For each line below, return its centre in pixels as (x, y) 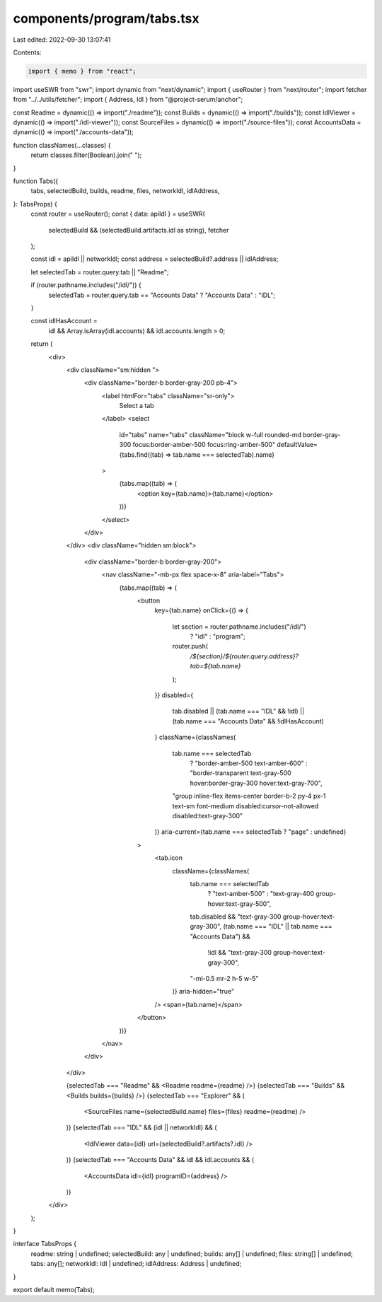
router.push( (190, 646)
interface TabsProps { (45, 1244)
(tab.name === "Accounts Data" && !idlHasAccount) (248, 721)
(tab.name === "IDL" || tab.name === (278, 926)
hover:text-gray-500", (239, 903)
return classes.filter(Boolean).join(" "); (86, 155)
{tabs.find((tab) (141, 454)
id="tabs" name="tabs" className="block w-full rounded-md (210, 434)
